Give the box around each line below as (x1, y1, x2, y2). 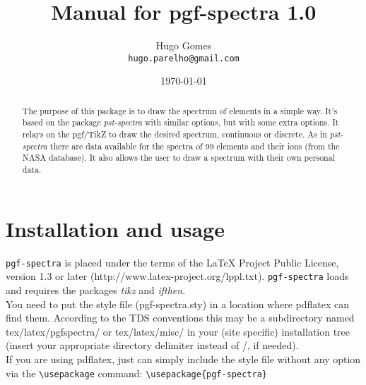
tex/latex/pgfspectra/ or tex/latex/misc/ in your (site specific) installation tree (6, 324, 350, 338)
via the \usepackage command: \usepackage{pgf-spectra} (6, 365, 267, 380)
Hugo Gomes (155, 38, 212, 53)
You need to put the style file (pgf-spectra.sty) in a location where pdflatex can (6, 296, 350, 311)
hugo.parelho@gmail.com (128, 53, 240, 63)
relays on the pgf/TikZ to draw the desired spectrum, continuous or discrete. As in (22, 128, 327, 140)
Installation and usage (6, 214, 225, 243)
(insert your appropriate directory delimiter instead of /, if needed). (6, 338, 299, 353)
